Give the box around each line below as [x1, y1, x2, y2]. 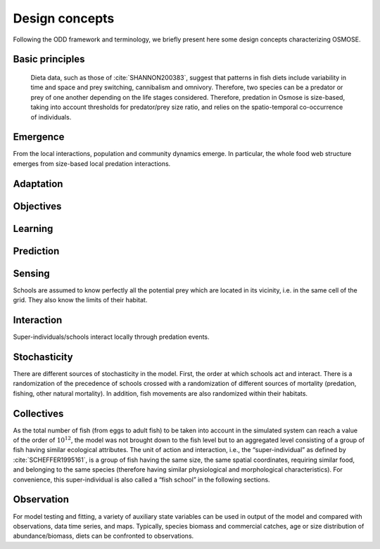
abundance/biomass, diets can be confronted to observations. [13, 531, 194, 541]
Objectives [13, 200, 62, 212]
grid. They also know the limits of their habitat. [13, 296, 148, 304]
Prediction [13, 245, 60, 257]
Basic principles [13, 53, 85, 65]
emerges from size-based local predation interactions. [13, 159, 171, 168]
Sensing [13, 267, 51, 279]
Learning [13, 222, 53, 235]
